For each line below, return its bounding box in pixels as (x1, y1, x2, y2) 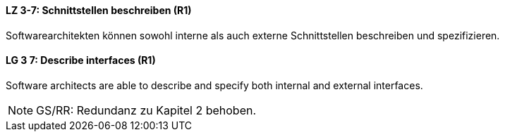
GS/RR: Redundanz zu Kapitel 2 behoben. (36, 103, 257, 117)
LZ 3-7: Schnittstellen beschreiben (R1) (6, 4, 192, 16)
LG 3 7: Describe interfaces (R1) (6, 54, 156, 67)
